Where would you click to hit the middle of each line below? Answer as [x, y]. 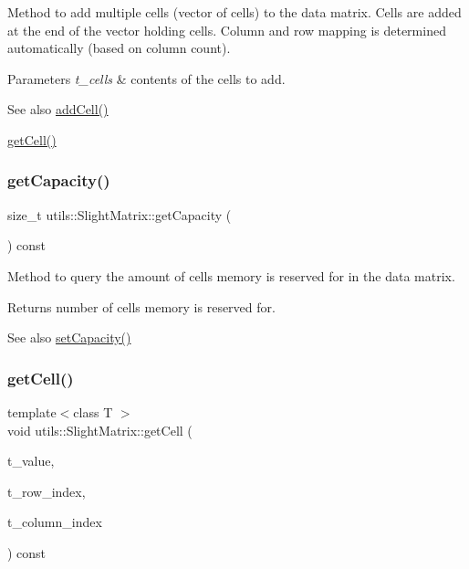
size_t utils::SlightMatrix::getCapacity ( [120, 214]
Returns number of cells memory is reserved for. [141, 306]
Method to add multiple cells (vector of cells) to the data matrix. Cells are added [234, 12]
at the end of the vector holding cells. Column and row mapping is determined [227, 30]
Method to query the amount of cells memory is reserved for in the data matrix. [231, 275]
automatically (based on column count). [119, 48]
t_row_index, [47, 491]
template [32, 411]
